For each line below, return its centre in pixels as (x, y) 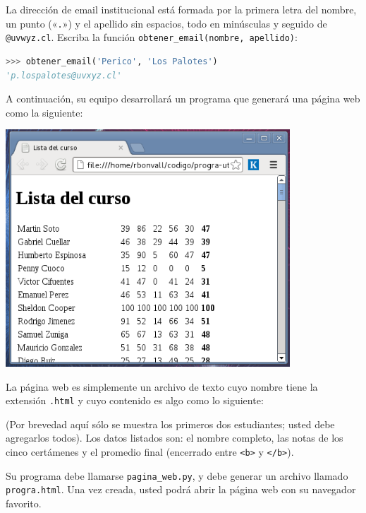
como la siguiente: (44, 112)
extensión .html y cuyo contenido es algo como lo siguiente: (135, 400)
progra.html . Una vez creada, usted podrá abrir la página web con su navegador (181, 489)
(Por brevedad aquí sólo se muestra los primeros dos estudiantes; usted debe (170, 424)
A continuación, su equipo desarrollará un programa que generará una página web (183, 99)
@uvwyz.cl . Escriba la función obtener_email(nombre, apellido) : (152, 37)
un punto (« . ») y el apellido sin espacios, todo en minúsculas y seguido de (166, 23)
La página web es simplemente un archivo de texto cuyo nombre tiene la (162, 386)
